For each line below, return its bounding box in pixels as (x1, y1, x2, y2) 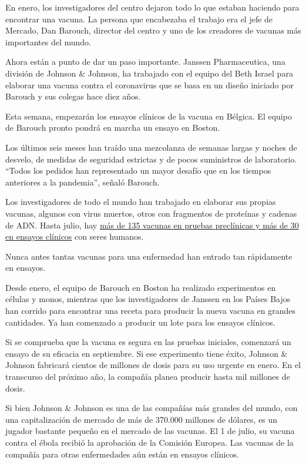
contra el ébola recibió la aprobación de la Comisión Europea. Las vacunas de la (5, 436, 294, 448)
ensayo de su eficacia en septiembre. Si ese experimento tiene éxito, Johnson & (5, 347, 288, 359)
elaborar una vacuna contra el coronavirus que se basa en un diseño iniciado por (5, 78, 294, 91)
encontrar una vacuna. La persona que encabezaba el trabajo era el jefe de (5, 12, 273, 25)
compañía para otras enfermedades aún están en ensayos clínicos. (5, 448, 239, 460)
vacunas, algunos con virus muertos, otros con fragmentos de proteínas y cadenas (5, 207, 297, 219)
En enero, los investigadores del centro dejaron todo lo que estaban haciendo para (5, 1, 300, 13)
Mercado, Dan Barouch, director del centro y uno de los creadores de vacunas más (5, 24, 301, 37)
